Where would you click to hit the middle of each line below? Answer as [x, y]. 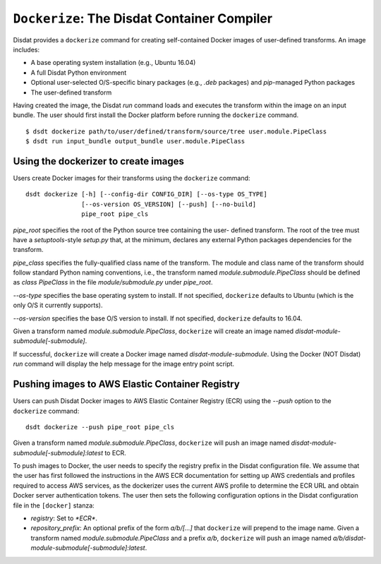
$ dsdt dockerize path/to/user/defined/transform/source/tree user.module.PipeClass [176, 131]
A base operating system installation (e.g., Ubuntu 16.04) [113, 63]
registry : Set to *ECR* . [64, 518]
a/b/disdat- [349, 538]
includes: [26, 49]
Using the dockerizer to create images [99, 161]
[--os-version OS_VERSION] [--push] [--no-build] [169, 204]
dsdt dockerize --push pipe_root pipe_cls [100, 427]
